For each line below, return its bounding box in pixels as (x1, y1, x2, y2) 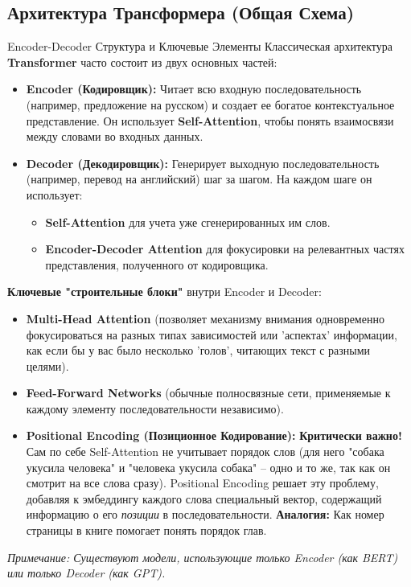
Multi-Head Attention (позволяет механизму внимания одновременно (26, 310, 384, 326)
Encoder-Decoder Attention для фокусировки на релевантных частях (45, 240, 405, 257)
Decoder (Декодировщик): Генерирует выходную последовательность (26, 154, 380, 171)
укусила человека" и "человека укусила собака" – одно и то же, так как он (26, 458, 391, 475)
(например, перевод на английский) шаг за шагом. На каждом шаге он (26, 170, 372, 187)
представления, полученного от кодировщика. (45, 256, 269, 273)
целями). (26, 357, 69, 374)
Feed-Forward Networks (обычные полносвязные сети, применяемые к (26, 384, 391, 401)
